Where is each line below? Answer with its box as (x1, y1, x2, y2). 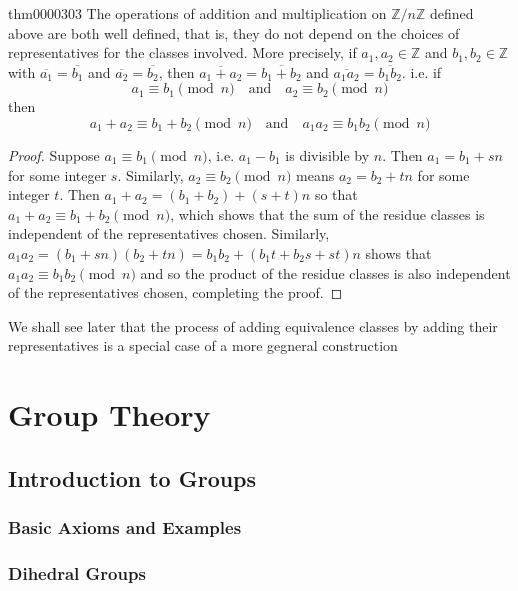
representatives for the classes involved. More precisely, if (8, 42, 357, 63)
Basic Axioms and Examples (8, 514, 242, 539)
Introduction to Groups (8, 462, 257, 493)
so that (314, 184, 358, 205)
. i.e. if (401, 61, 442, 82)
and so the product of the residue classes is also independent (140, 262, 511, 283)
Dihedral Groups (8, 560, 146, 585)
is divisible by (285, 144, 370, 165)
